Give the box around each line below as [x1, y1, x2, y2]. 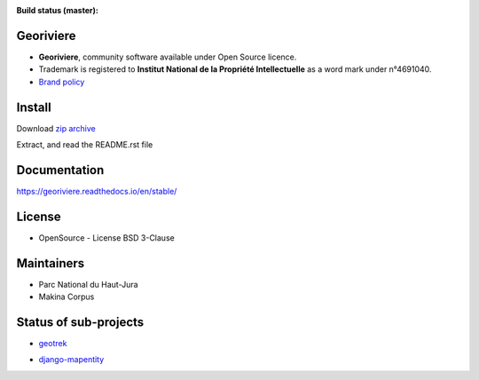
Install [16, 99, 52, 115]
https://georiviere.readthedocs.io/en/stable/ [16, 186, 177, 196]
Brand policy [38, 76, 85, 87]
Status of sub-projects [16, 314, 145, 329]
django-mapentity [38, 354, 105, 365]
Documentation [16, 162, 105, 178]
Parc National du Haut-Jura [38, 279, 138, 289]
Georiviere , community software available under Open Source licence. [38, 51, 297, 62]
